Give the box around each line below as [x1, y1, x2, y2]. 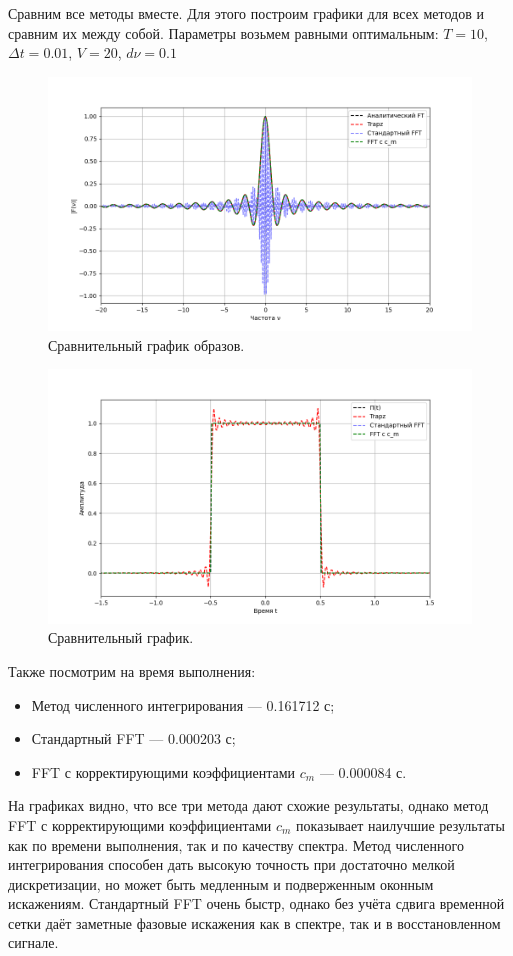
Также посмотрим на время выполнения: [8, 660, 256, 681]
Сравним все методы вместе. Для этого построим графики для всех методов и [8, 3, 484, 23]
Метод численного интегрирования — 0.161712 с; [31, 694, 335, 715]
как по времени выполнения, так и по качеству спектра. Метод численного [8, 834, 464, 855]
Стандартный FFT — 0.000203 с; [31, 728, 236, 749]
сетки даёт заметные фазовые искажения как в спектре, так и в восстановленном [8, 912, 501, 933]
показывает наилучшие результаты [296, 814, 505, 835]
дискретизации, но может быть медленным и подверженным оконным [8, 873, 434, 894]
